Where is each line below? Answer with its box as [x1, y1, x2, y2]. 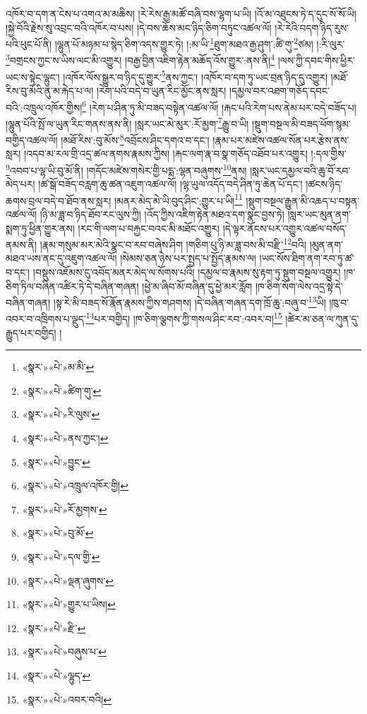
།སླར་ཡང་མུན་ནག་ [287, 206, 351, 221]
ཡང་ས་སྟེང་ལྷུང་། [6, 69, 60, 84]
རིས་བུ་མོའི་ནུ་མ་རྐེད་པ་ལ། [6, 83, 94, 97]
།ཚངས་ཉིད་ [306, 177, 343, 191]
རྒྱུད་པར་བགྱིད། [6, 325, 56, 340]
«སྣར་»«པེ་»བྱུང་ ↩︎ [22, 454, 90, 469]
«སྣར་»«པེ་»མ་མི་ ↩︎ [22, 359, 95, 374]
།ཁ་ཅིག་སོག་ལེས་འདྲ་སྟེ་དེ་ [255, 278, 343, 293]
